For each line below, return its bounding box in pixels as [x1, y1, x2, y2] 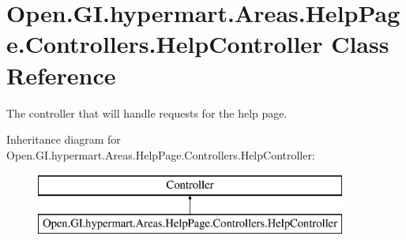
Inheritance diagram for [6, 131, 121, 148]
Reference [6, 58, 116, 91]
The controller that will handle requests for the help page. [6, 104, 288, 121]
